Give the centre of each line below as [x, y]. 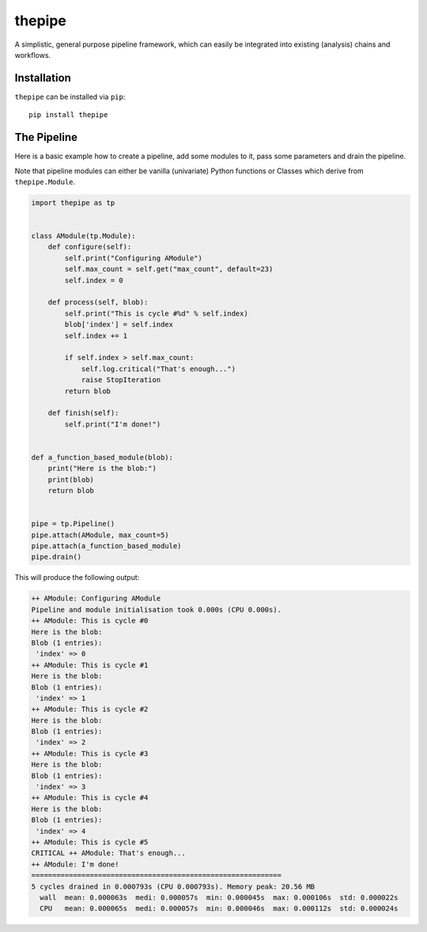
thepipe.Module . [45, 181]
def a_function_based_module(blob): [102, 457]
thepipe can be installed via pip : [70, 97]
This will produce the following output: [77, 578]
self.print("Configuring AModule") [134, 258]
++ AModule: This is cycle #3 [90, 753]
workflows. [33, 55]
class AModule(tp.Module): [83, 236]
